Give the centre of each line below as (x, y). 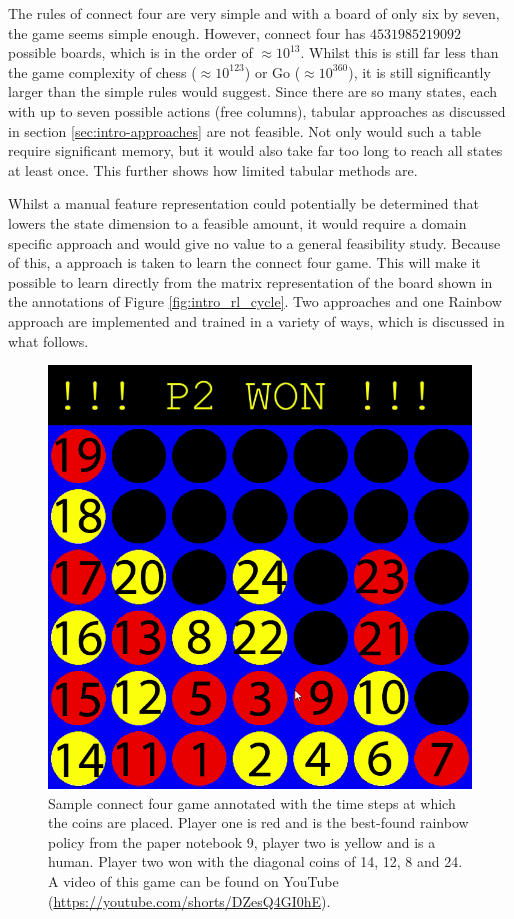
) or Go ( (272, 71)
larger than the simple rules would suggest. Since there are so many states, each (253, 91)
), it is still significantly (419, 71)
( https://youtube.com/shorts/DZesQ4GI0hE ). (189, 900)
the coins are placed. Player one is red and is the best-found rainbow (258, 822)
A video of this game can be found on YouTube (193, 881)
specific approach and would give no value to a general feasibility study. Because (254, 242)
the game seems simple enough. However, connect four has (187, 32)
